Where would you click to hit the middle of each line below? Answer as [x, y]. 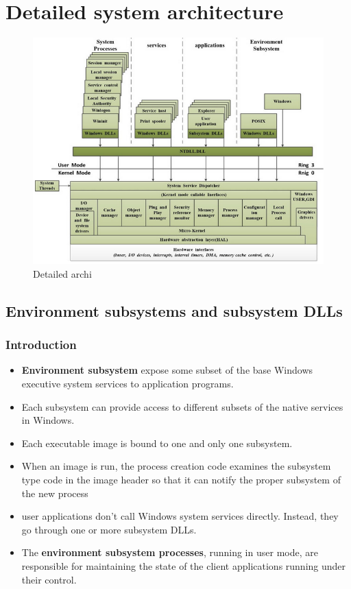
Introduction [41, 345]
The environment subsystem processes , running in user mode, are [170, 552]
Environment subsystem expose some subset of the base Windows [167, 370]
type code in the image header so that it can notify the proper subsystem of [181, 480]
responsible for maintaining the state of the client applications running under [184, 566]
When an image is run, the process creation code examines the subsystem [176, 466]
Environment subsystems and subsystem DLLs [174, 310]
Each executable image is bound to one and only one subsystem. [157, 443]
